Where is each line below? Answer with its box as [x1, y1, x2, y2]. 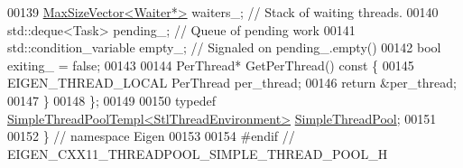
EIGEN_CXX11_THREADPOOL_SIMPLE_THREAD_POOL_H [7, 144, 388, 163]
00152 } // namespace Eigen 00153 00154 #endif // [7, 126, 295, 145]
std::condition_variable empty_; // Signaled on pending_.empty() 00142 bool [7, 38, 441, 57]
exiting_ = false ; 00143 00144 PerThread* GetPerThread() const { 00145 [7, 55, 414, 74]
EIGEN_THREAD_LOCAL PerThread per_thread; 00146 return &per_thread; [7, 73, 457, 92]
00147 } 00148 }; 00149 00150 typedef [7, 90, 216, 109]
